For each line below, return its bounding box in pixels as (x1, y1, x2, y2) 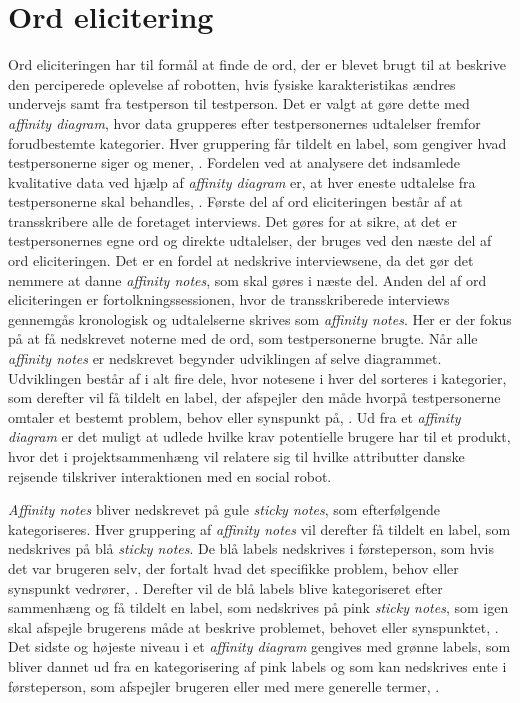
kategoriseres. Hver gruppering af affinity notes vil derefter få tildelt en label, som (8, 518, 511, 539)
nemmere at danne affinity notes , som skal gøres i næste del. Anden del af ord (8, 269, 487, 290)
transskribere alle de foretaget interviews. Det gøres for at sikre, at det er (8, 210, 457, 231)
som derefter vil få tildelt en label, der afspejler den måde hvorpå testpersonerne (8, 387, 501, 408)
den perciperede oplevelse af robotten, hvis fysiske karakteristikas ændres (8, 73, 456, 94)
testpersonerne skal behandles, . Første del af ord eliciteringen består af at (8, 191, 463, 212)
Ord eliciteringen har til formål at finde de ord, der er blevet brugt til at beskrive (8, 54, 506, 75)
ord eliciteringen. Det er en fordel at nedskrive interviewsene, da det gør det (8, 250, 474, 271)
